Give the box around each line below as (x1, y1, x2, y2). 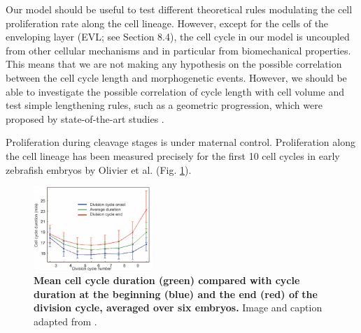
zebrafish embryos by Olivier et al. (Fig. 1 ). (6, 162, 192, 177)
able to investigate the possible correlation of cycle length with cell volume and (6, 84, 345, 98)
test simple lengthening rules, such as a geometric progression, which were (6, 98, 323, 112)
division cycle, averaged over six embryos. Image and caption (34, 300, 323, 315)
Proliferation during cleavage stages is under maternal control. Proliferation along (6, 135, 355, 149)
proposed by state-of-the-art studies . (6, 111, 164, 126)
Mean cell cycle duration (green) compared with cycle (34, 273, 300, 288)
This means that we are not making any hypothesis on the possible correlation (6, 57, 342, 71)
